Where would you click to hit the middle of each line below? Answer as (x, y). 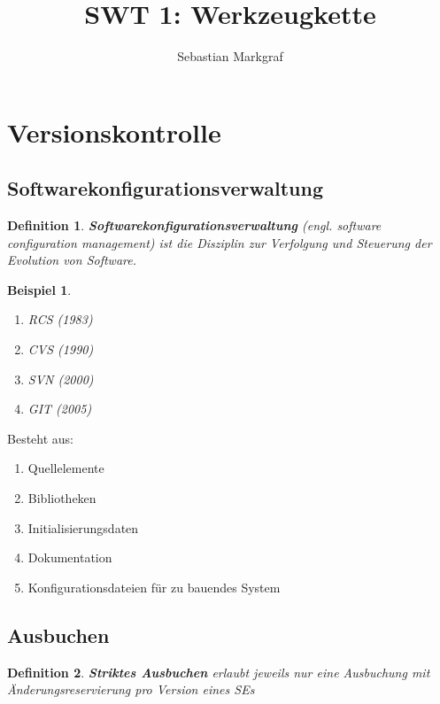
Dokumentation (70, 557)
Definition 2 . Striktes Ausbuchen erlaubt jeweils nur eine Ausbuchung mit (219, 672)
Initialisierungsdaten (83, 527)
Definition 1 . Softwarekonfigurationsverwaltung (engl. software (194, 225)
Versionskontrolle (114, 132)
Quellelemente (66, 468)
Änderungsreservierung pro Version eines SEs (131, 689)
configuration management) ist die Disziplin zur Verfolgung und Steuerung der (220, 242)
